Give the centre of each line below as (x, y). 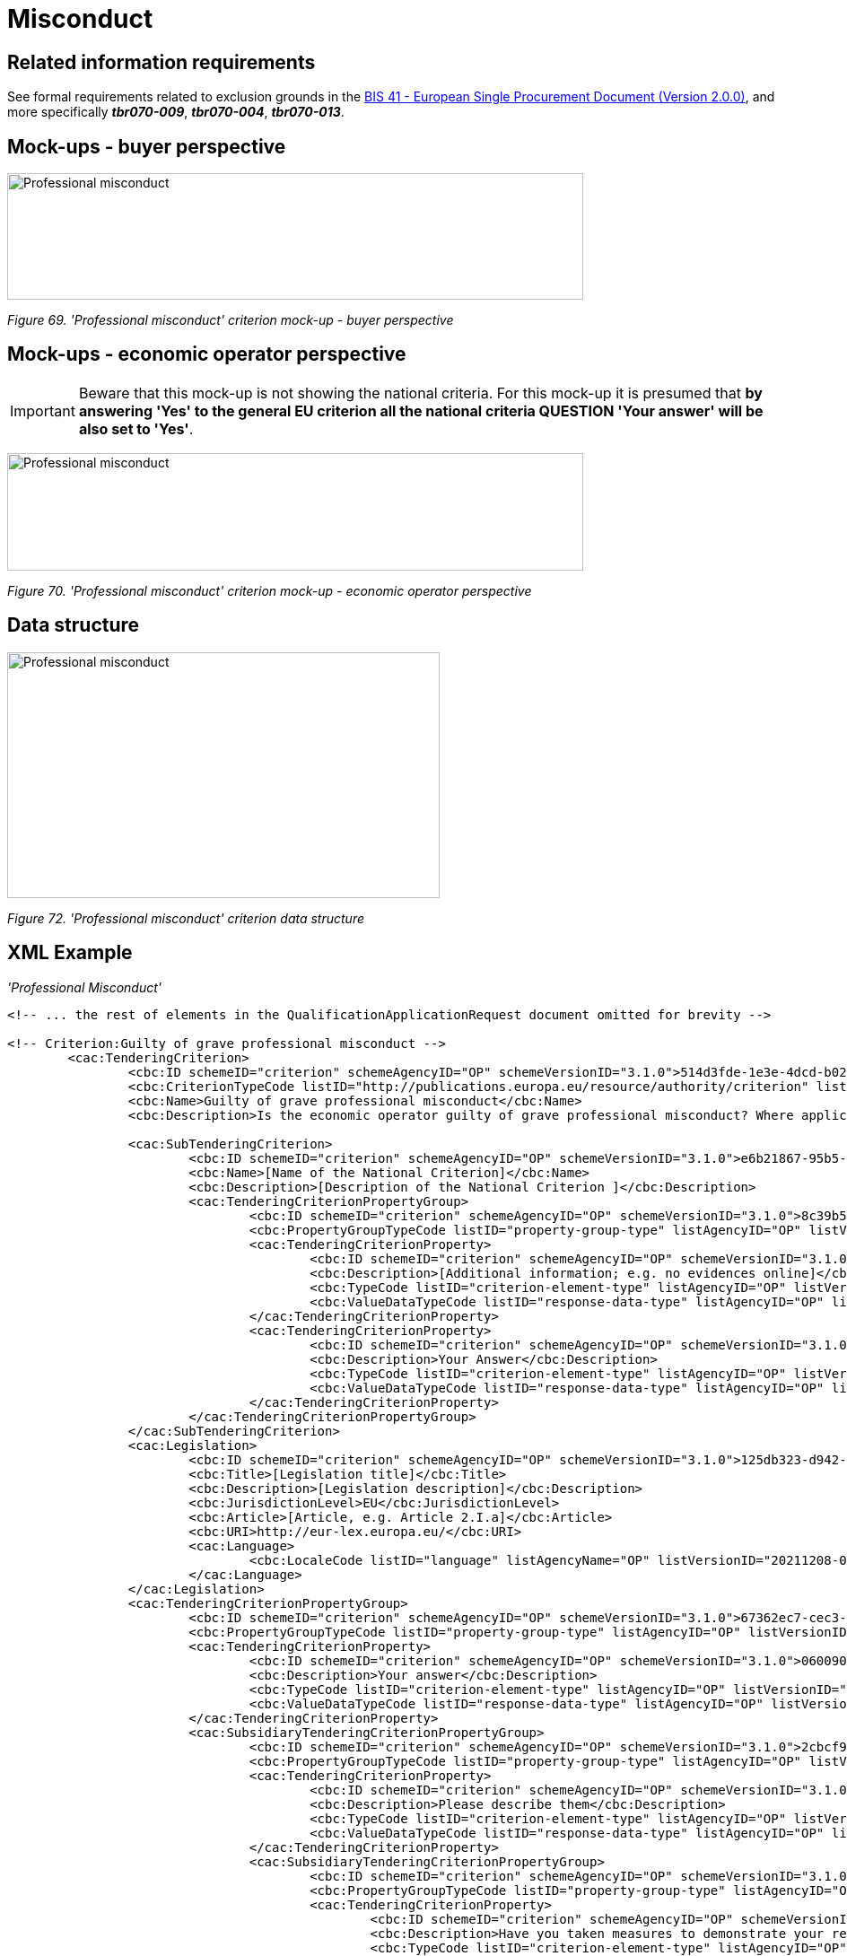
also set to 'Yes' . (136, 428)
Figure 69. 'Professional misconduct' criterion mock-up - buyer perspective (231, 320)
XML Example (70, 953)
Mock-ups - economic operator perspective (207, 354)
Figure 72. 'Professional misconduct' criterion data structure (186, 918)
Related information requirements (162, 62)
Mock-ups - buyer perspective (147, 146)
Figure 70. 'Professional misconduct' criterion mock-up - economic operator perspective (270, 590)
